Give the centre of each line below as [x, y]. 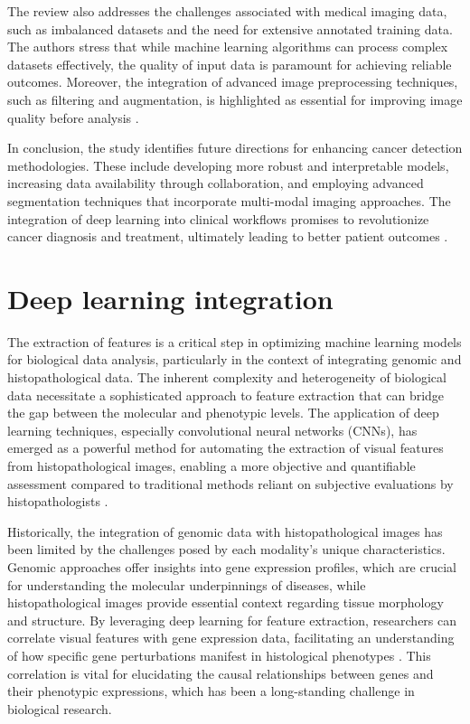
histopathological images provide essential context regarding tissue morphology [226, 602]
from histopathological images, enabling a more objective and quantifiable [211, 465]
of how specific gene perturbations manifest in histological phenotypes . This [219, 655]
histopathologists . [58, 501]
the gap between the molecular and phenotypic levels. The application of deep [223, 413]
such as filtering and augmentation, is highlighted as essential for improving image [235, 99]
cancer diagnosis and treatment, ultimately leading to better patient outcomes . [228, 236]
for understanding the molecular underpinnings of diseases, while [187, 584]
